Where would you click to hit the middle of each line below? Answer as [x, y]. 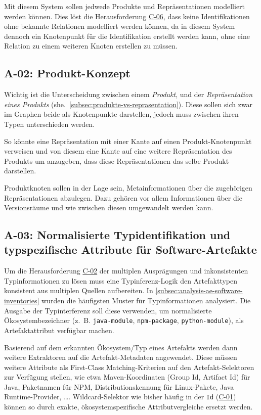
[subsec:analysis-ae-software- [199, 290]
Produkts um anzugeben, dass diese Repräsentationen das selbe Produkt [117, 160]
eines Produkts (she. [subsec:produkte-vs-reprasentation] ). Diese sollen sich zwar [128, 104]
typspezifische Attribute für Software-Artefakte [130, 249]
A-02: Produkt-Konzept [67, 73]
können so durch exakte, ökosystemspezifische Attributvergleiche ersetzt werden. [128, 407]
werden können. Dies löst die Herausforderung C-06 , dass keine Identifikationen [127, 16]
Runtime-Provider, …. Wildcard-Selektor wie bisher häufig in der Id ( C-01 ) [120, 397]
